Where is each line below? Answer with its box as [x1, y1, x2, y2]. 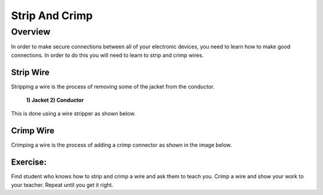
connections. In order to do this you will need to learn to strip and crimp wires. [11, 51, 204, 59]
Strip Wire [11, 67, 50, 77]
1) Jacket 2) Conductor [26, 96, 84, 104]
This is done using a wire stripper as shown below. [11, 110, 136, 117]
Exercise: [11, 157, 47, 167]
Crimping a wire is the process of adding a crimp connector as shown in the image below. [11, 141, 232, 149]
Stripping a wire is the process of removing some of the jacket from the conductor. [11, 83, 215, 90]
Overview [11, 26, 51, 37]
